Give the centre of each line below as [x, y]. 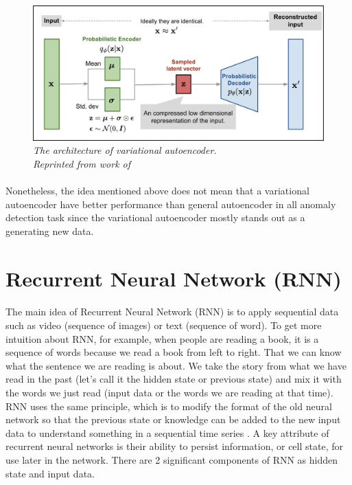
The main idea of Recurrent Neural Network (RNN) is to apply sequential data [172, 312]
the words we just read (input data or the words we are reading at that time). [169, 392]
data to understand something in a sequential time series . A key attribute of [167, 432]
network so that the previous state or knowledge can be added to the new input [173, 419]
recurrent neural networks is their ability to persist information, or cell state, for [174, 446]
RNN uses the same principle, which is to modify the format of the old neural [169, 406]
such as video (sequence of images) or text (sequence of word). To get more [164, 325]
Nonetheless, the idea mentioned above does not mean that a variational [157, 191]
